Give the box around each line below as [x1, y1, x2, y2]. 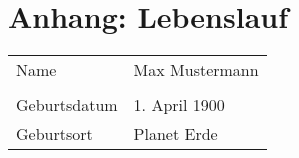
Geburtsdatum [16, 93, 118, 117]
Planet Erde [133, 122, 218, 146]
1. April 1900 [133, 93, 225, 117]
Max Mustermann [133, 58, 259, 82]
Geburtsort [16, 122, 93, 146]
